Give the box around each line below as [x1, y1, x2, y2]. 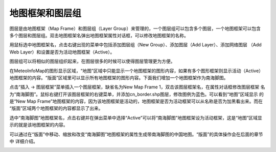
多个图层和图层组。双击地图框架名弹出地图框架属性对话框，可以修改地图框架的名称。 [9, 32, 189, 38]
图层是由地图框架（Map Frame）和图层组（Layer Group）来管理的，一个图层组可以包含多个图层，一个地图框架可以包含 [9, 25, 261, 32]
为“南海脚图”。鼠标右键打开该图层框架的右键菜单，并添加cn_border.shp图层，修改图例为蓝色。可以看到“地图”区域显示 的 [9, 91, 264, 97]
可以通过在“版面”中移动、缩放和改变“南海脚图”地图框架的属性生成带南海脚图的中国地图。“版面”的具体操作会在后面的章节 [9, 131, 263, 137]
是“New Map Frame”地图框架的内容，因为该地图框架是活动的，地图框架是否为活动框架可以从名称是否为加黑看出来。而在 [9, 98, 263, 104]
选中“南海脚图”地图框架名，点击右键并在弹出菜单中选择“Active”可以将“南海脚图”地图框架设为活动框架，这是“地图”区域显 [9, 114, 263, 120]
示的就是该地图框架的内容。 [9, 122, 68, 128]
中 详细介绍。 [9, 138, 38, 144]
